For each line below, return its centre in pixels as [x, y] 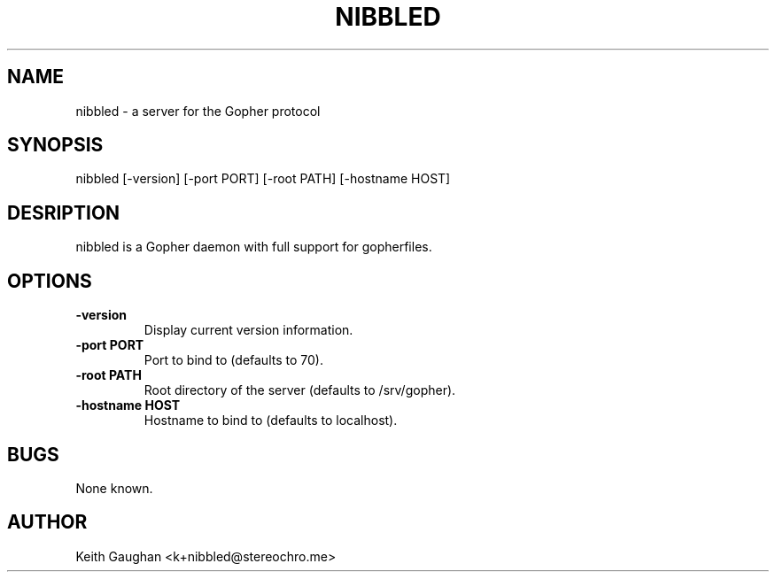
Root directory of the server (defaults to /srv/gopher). [300, 390]
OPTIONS [50, 281]
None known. [114, 488]
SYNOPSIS [55, 145]
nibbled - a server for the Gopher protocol [198, 111]
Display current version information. [248, 330]
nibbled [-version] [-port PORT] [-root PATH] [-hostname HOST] [263, 179]
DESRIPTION [64, 212]
